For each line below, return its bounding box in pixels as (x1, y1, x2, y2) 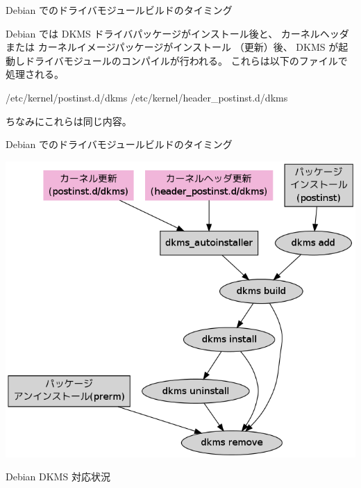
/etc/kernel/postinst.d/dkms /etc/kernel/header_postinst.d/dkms (6, 90, 288, 104)
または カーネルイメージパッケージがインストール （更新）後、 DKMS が (6, 40, 339, 54)
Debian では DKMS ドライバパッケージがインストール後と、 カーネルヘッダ (6, 26, 349, 40)
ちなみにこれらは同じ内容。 (6, 113, 132, 128)
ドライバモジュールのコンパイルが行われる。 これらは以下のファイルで (24, 53, 348, 67)
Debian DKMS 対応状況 (6, 469, 110, 484)
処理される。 (6, 67, 64, 81)
